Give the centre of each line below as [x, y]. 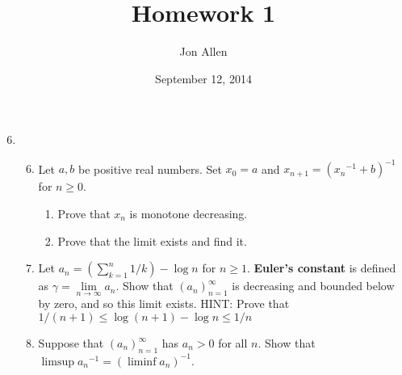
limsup [58, 362]
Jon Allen [203, 51]
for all [233, 343]
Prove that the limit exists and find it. [152, 240]
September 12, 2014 [203, 78]
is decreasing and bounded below [313, 286]
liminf [142, 362]
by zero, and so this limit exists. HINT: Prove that [164, 303]
